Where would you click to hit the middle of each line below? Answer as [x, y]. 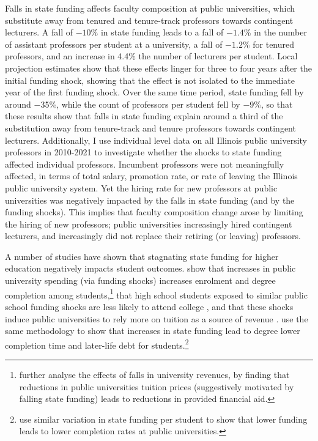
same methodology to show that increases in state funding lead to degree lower [153, 331]
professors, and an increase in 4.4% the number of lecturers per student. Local [151, 56]
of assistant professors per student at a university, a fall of [114, 44]
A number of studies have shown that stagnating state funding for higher [142, 256]
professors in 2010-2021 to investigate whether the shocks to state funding [143, 152]
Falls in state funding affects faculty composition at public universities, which [150, 8]
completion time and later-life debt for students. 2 [97, 344]
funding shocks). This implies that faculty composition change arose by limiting [154, 212]
